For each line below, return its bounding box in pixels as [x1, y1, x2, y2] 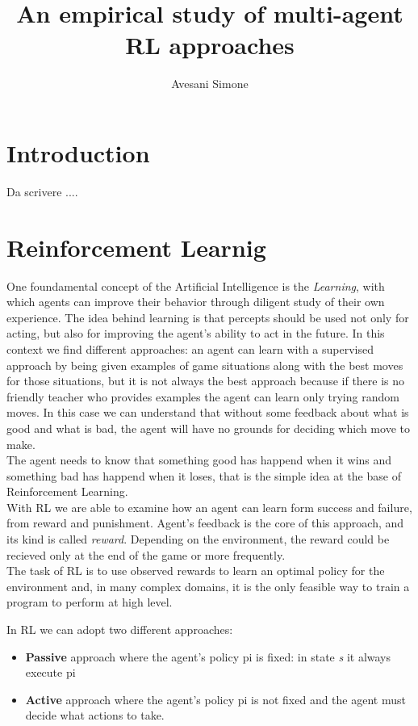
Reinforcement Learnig [6, 230, 266, 263]
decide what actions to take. [25, 707, 165, 724]
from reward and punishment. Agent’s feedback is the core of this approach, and [6, 514, 404, 531]
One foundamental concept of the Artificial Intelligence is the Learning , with [6, 277, 385, 294]
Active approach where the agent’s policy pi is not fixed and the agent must [25, 690, 406, 707]
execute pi [25, 664, 76, 681]
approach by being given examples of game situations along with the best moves [6, 356, 403, 373]
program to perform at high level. [6, 594, 173, 611]
